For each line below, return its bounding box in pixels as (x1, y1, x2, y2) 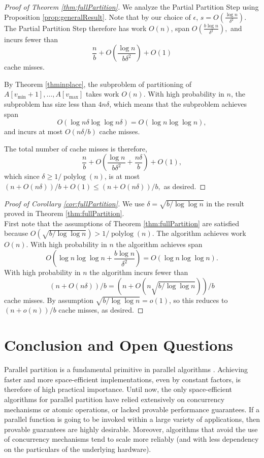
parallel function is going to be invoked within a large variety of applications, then (4, 414, 260, 424)
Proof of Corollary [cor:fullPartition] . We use (4, 198, 145, 208)
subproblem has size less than (4, 98, 96, 109)
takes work (86, 88, 119, 99)
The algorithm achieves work (156, 228, 246, 238)
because (4, 228, 28, 238)
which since (4, 171, 40, 181)
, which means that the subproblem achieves (109, 98, 247, 109)
